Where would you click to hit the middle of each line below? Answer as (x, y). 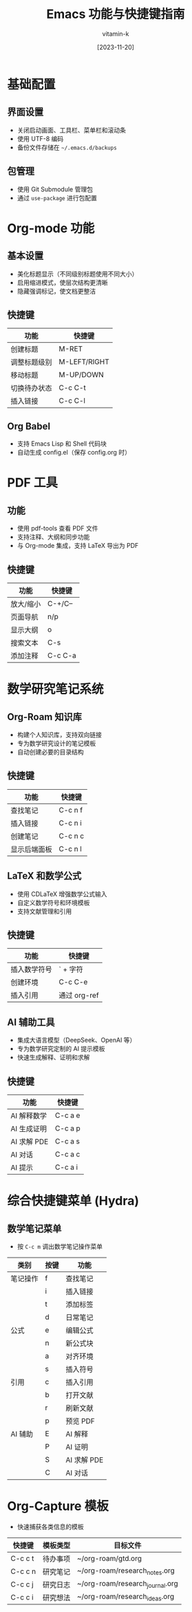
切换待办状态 (32, 388)
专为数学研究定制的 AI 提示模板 (61, 1049)
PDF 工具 (33, 483)
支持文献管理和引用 (44, 911)
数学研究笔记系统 (56, 689)
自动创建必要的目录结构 (50, 752)
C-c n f (71, 810)
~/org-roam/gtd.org (109, 1558)
